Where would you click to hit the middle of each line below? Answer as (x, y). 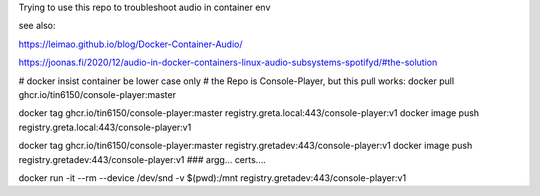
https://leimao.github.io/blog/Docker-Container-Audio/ (130, 44)
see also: (37, 26)
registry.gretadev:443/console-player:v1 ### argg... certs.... (142, 159)
